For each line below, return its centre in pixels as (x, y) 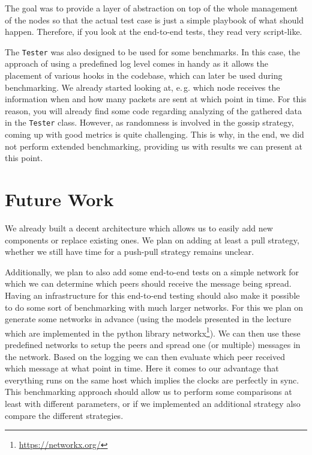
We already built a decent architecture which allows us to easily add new (139, 227)
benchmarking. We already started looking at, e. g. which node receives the (142, 87)
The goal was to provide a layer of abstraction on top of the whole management (151, 8)
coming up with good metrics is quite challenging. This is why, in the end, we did (154, 134)
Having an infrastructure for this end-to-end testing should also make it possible (152, 295)
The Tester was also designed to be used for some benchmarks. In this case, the (152, 51)
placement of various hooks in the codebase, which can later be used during (144, 75)
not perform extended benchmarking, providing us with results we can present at (154, 146)
